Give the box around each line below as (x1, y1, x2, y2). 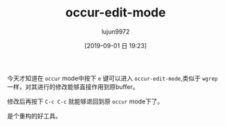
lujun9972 (101, 27, 130, 36)
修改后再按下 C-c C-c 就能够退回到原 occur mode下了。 (7, 97, 164, 105)
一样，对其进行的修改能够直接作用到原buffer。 (7, 82, 139, 90)
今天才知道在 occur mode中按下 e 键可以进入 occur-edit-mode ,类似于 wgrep (7, 74, 218, 82)
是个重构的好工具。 (7, 112, 62, 120)
